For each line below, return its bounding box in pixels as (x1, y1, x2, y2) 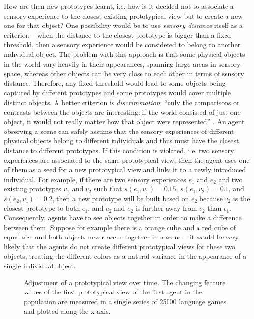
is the (233, 193, 250, 203)
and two (218, 174, 243, 184)
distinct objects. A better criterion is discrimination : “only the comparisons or (4, 97, 240, 107)
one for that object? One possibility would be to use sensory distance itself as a (4, 20, 243, 30)
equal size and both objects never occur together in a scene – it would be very (4, 232, 239, 242)
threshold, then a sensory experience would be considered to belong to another (4, 39, 241, 50)
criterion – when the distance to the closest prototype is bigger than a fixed (4, 29, 231, 40)
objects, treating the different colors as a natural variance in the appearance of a (4, 251, 247, 261)
